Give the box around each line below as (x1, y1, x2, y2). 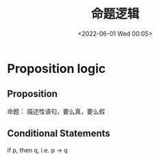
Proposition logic (7, 61, 106, 76)
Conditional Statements (7, 128, 111, 140)
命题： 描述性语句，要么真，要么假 (7, 107, 105, 116)
